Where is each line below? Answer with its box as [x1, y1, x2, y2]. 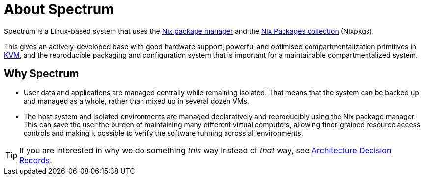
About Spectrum [4, 1, 114, 18]
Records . [19, 155, 52, 165]
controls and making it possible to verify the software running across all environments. [24, 128, 303, 137]
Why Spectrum [4, 67, 79, 80]
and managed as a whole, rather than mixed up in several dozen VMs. [24, 96, 250, 105]
